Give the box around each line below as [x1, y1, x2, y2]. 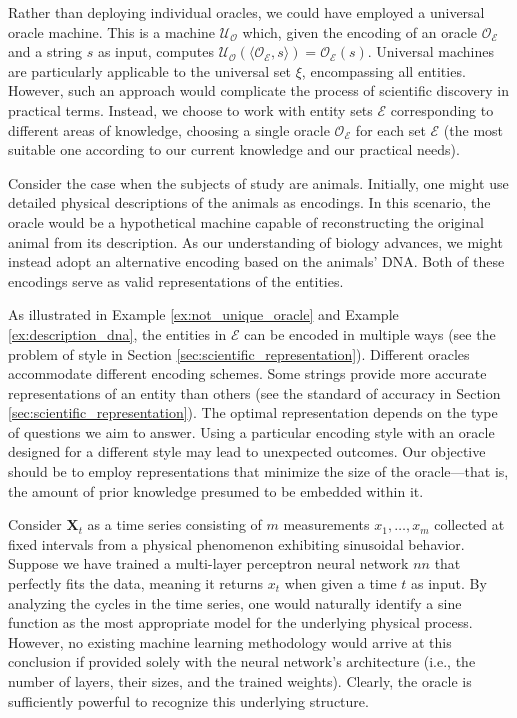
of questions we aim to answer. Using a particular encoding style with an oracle [8, 421, 495, 442]
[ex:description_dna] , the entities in [8, 323, 227, 344]
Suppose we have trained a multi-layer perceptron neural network [8, 553, 409, 574]
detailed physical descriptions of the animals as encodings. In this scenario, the [8, 192, 491, 213]
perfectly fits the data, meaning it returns [8, 573, 264, 594]
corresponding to [390, 99, 494, 120]
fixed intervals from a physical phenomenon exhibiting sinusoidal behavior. [8, 533, 465, 554]
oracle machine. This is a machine [8, 21, 216, 42]
